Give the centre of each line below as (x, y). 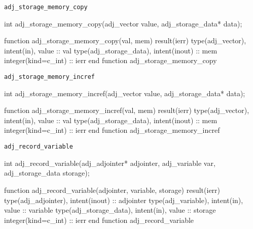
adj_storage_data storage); (47, 173)
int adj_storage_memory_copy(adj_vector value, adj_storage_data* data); (123, 23)
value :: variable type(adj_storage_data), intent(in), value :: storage (110, 210)
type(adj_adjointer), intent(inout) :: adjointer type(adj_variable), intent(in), (124, 200)
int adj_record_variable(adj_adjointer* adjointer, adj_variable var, (110, 163)
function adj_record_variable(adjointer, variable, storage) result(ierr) (112, 190)
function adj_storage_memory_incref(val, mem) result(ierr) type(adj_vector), (127, 110)
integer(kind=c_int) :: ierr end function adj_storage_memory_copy (111, 60)
